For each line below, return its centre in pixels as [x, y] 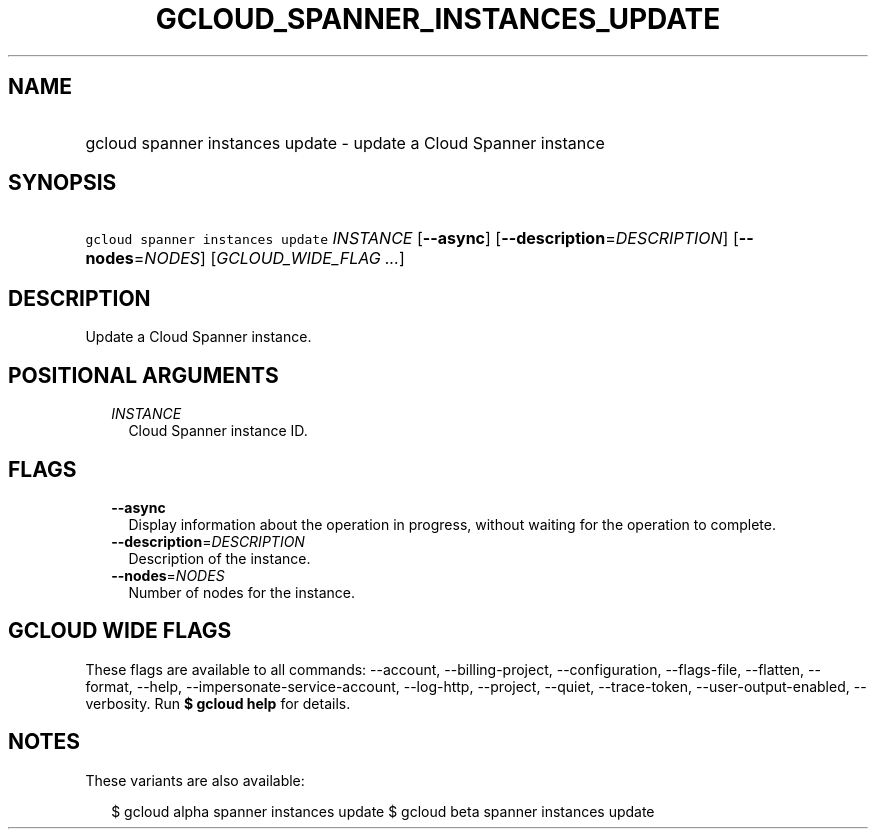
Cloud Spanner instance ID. [218, 431]
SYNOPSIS [62, 183]
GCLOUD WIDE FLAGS [120, 631]
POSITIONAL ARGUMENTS [143, 375]
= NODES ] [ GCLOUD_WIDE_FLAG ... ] [269, 258]
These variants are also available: [195, 780]
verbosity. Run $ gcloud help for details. [218, 703]
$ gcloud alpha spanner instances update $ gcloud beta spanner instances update [383, 811]
